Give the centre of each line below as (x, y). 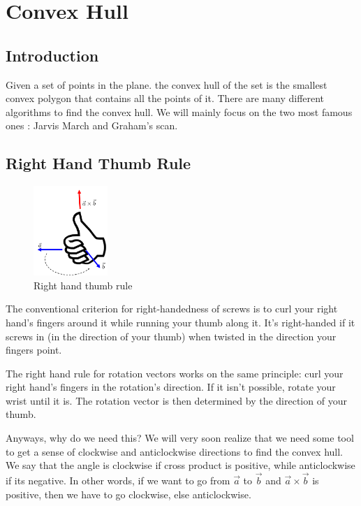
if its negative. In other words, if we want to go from (118, 480)
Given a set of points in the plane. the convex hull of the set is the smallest (167, 84)
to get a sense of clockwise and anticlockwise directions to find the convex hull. (174, 451)
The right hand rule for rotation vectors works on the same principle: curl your (175, 373)
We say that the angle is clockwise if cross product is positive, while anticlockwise (180, 465)
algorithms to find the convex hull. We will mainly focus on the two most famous (179, 111)
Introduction (52, 55)
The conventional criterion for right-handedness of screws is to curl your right (172, 309)
